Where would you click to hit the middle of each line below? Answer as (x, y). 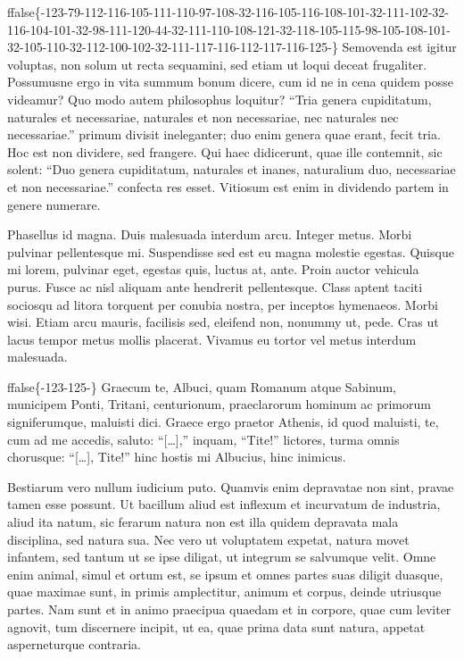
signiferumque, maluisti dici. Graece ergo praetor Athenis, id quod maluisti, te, (223, 422)
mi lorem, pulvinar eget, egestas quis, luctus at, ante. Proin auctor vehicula (213, 269)
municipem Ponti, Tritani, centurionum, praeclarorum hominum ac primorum (219, 404)
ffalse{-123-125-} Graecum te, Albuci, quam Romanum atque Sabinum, (202, 386)
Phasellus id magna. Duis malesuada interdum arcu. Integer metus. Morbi (210, 234)
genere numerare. (54, 204)
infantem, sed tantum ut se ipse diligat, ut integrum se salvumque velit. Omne (222, 557)
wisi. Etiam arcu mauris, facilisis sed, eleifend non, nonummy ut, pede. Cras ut (223, 322)
